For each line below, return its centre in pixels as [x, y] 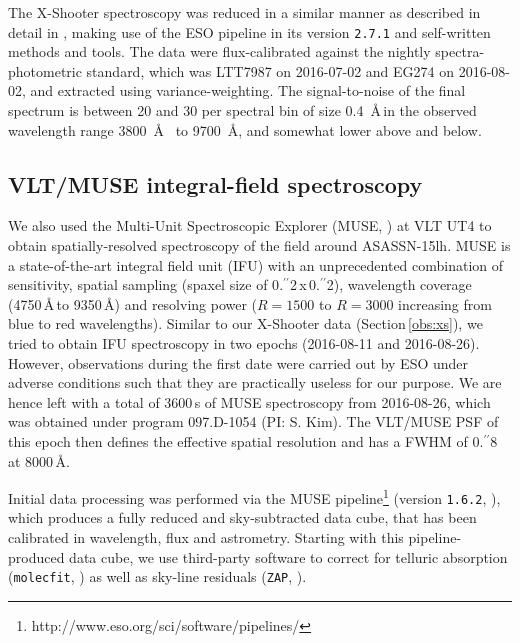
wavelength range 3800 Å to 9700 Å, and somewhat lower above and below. [245, 129]
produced [36, 556]
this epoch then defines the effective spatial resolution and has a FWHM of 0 [244, 440]
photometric [45, 70]
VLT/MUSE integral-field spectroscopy [215, 183]
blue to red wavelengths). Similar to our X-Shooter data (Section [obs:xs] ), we [245, 323]
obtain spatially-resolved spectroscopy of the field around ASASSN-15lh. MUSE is [259, 245]
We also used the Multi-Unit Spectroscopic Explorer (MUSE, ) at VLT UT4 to [250, 225]
